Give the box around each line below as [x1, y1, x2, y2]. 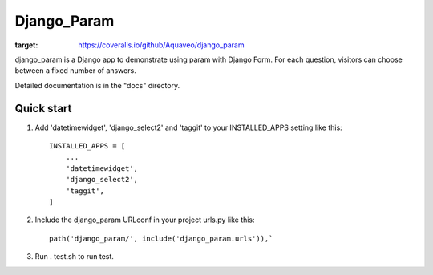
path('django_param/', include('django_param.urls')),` [49, 233, 273, 243]
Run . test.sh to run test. [34, 252, 114, 261]
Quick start [14, 101, 72, 115]
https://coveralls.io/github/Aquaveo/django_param [78, 40, 245, 50]
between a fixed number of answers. [14, 66, 136, 75]
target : [14, 40, 38, 50]
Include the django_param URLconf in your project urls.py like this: [34, 215, 256, 224]
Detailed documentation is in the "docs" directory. [14, 80, 180, 90]
